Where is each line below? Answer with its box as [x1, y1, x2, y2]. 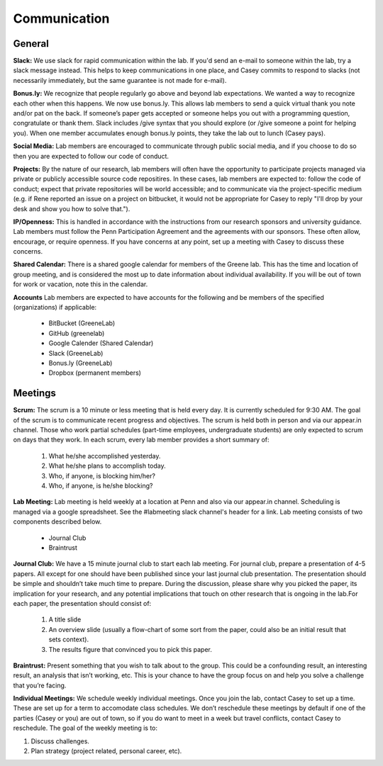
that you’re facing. [13, 681, 67, 689]
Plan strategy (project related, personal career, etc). [30, 747, 182, 755]
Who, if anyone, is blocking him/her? [48, 471, 156, 480]
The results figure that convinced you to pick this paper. [48, 645, 212, 653]
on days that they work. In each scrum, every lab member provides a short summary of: [13, 436, 270, 444]
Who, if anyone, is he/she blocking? [48, 482, 153, 490]
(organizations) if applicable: [13, 303, 97, 312]
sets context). [48, 635, 89, 644]
